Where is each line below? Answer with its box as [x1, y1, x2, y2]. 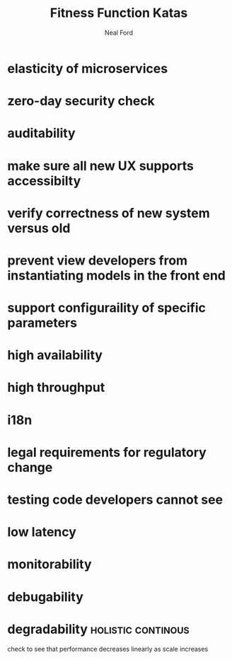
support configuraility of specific [7, 300, 207, 316]
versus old [7, 220, 71, 236]
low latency [7, 524, 76, 540]
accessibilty [7, 173, 81, 189]
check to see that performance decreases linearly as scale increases [7, 644, 209, 653]
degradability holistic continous [7, 621, 190, 637]
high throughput [7, 380, 105, 395]
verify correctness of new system [7, 205, 210, 221]
